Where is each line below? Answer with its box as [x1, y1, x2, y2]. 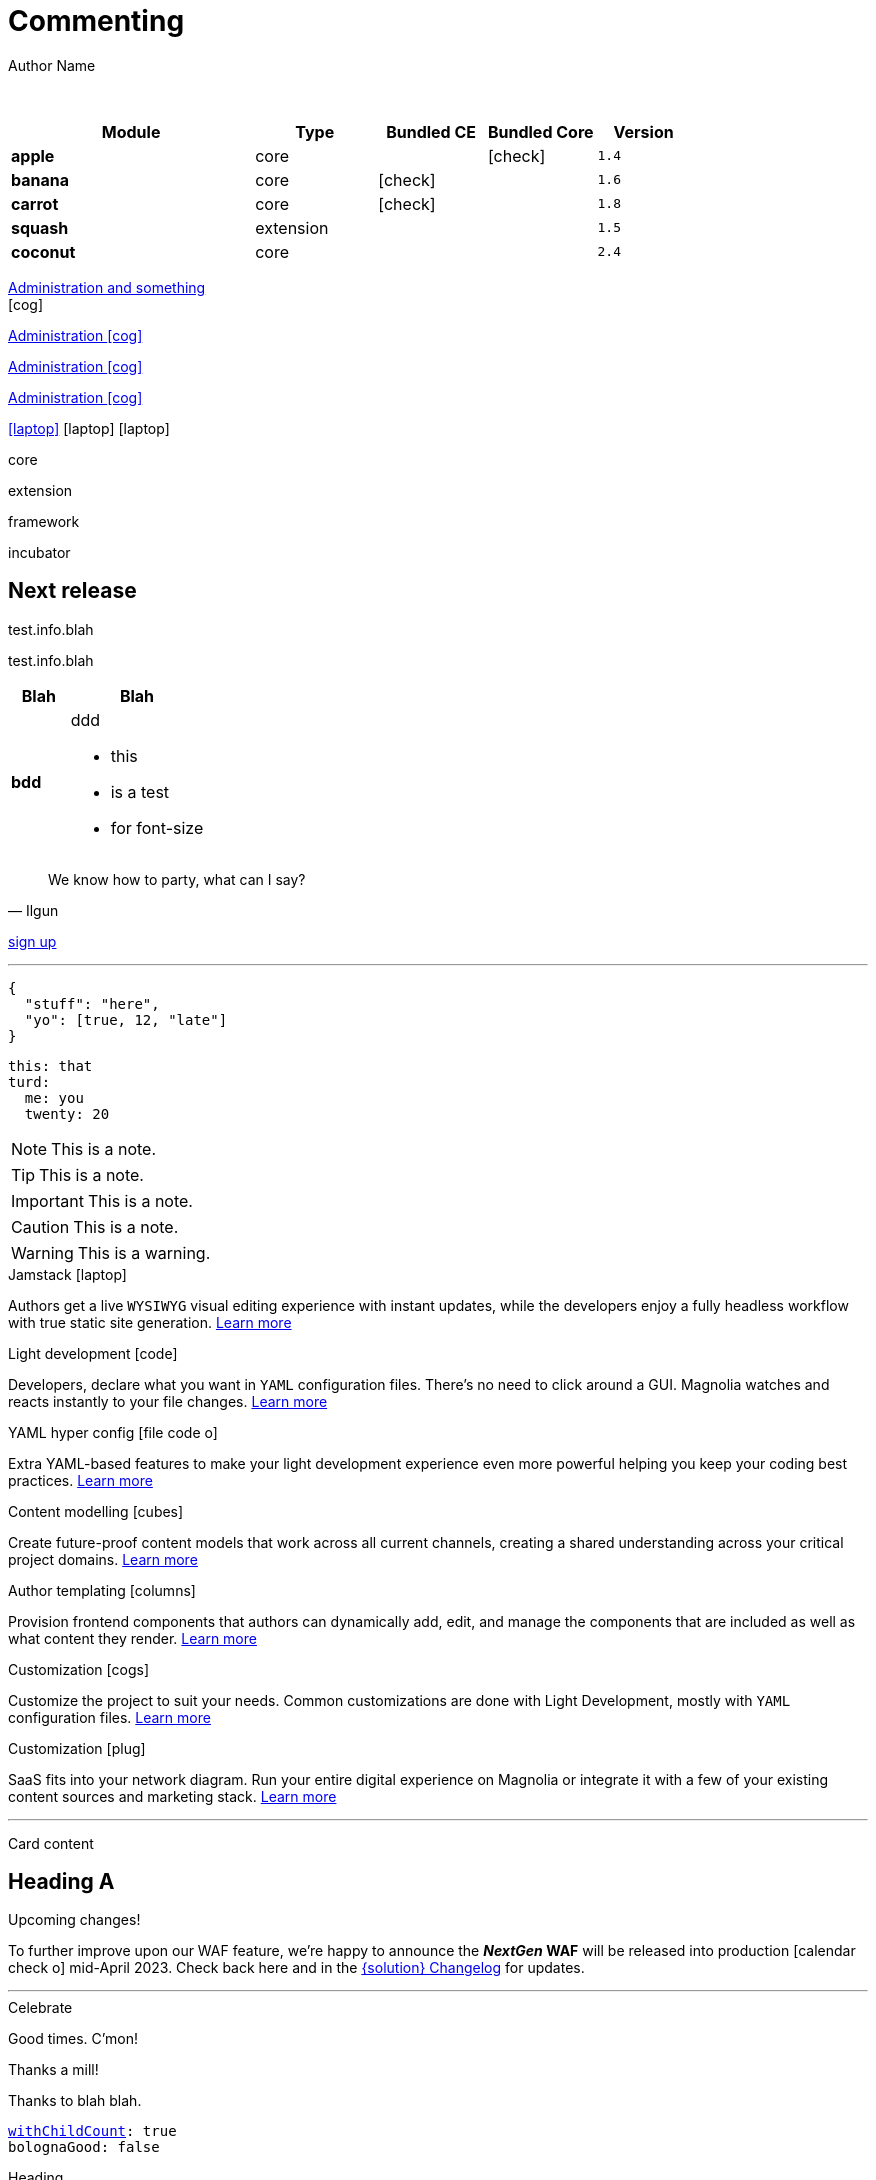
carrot [11, 193, 59, 214]
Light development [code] [8, 1344, 178, 1362]
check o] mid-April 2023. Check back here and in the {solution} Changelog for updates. [8, 1959, 585, 1977]
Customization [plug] [8, 1739, 146, 1757]
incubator [8, 543, 71, 561]
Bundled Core [487, 121, 594, 142]
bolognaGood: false [8, 2139, 160, 2156]
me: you [24, 1089, 84, 1106]
